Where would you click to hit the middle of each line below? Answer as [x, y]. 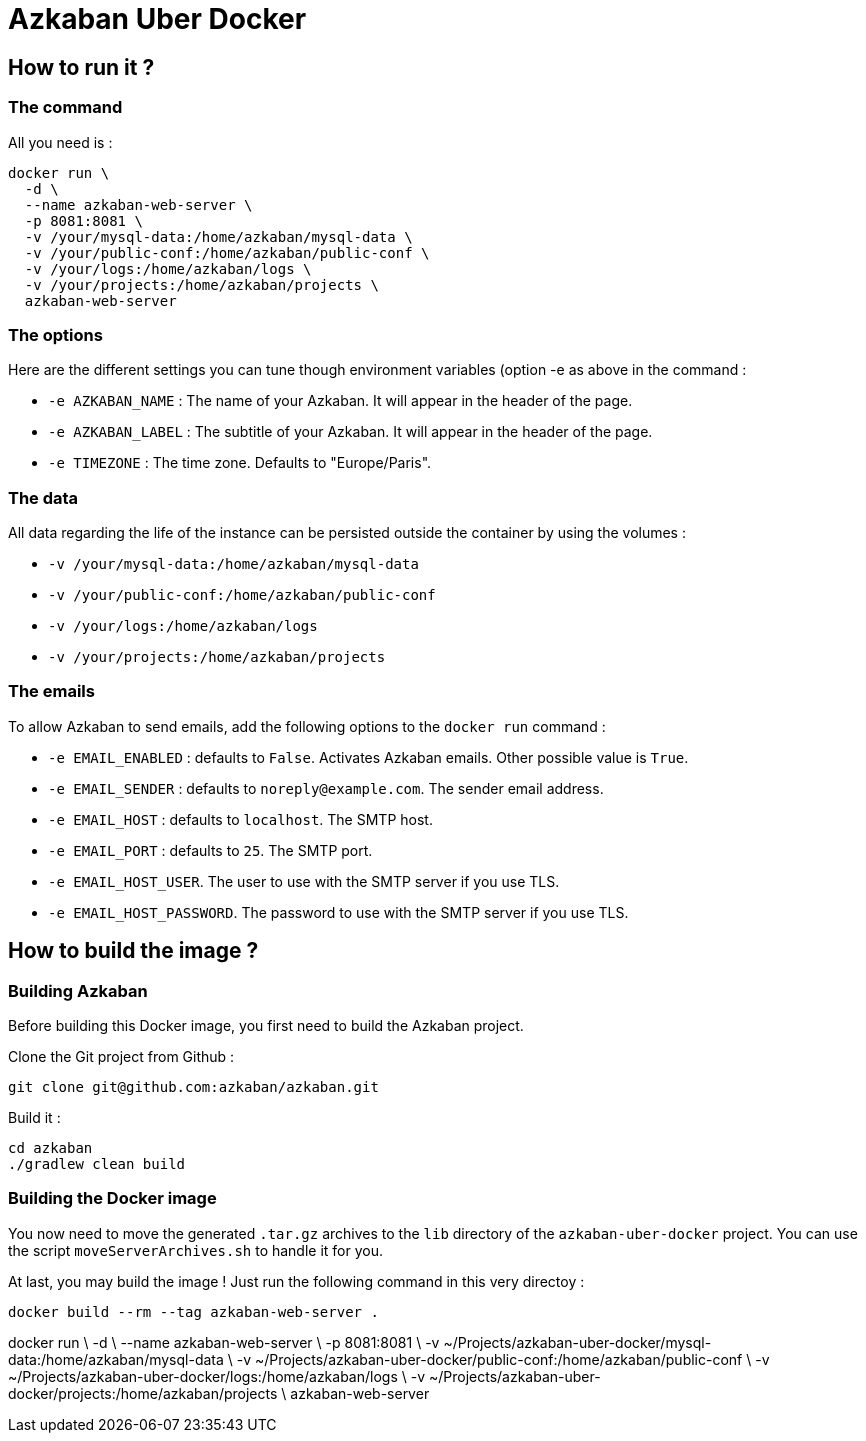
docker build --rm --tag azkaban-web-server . [193, 1311]
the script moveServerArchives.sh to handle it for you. [196, 1250]
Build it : [34, 1118]
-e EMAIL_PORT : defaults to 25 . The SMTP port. [210, 850]
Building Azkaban [78, 990]
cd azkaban [50, 1148]
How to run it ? [81, 67]
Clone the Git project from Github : [121, 1057]
